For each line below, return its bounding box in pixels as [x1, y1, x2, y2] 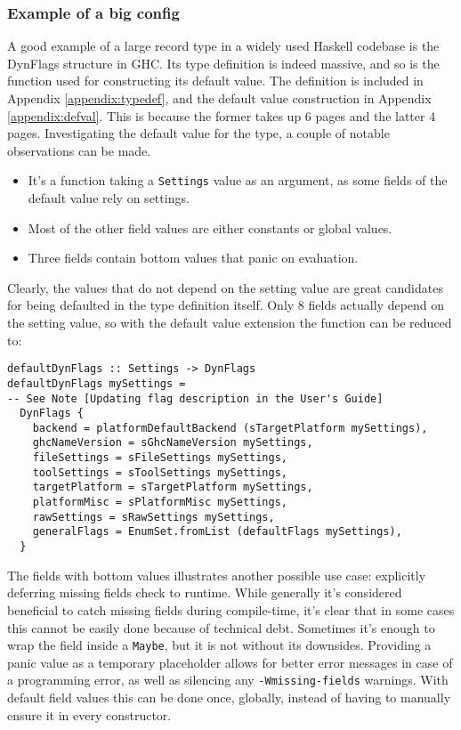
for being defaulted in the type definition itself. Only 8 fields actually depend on [7, 296, 445, 314]
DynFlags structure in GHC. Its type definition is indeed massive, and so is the [7, 53, 440, 72]
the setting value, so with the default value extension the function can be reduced [7, 313, 452, 331]
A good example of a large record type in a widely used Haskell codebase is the [7, 36, 440, 55]
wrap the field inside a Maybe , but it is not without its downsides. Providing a [7, 636, 432, 654]
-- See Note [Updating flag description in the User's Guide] [7, 392, 384, 405]
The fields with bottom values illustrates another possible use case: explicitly [7, 565, 426, 584]
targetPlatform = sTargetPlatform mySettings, [32, 481, 313, 494]
